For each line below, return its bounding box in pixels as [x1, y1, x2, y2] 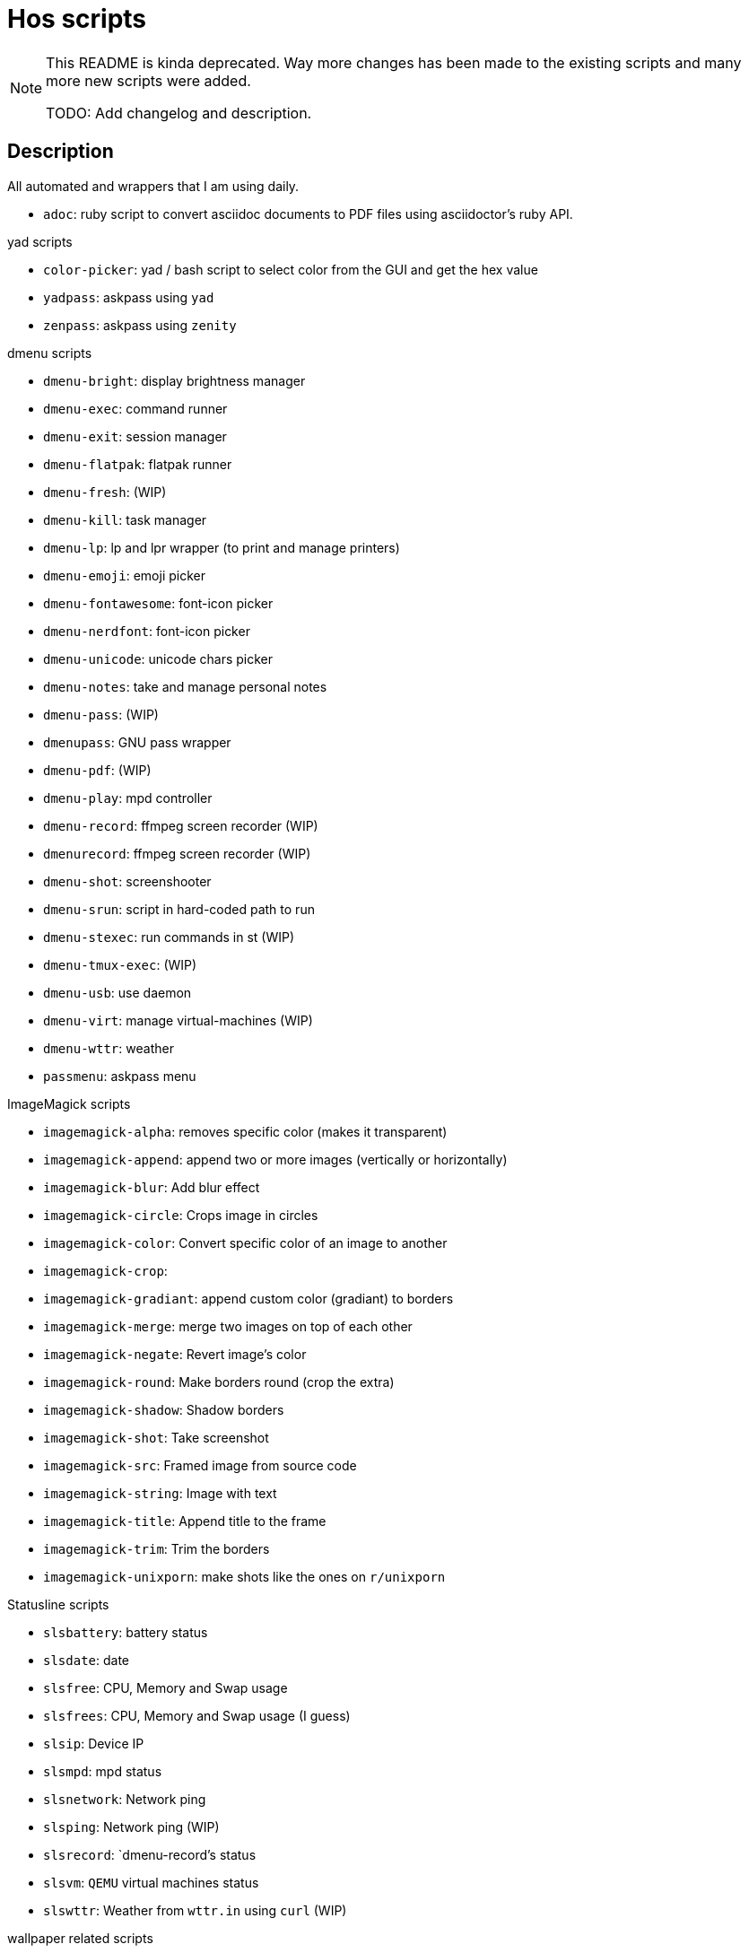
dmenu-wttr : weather [43, 1040, 174, 1056]
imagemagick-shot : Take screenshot [43, 1429, 269, 1445]
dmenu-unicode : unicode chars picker [43, 650, 274, 667]
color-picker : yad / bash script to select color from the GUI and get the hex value [43, 261, 538, 277]
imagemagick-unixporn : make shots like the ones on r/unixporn [43, 1568, 446, 1584]
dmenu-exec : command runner [43, 400, 228, 416]
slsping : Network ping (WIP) [43, 1818, 220, 1835]
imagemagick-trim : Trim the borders [43, 1540, 270, 1556]
